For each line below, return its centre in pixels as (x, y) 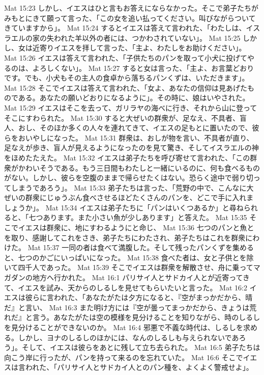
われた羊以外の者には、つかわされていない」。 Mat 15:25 (147, 37)
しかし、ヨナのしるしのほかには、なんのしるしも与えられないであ (128, 337)
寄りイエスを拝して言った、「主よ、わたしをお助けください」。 (143, 48)
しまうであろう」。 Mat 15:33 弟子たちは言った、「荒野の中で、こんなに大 (132, 187)
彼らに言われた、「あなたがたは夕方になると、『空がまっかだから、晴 (139, 297)
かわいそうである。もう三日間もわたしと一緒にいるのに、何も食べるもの (139, 167)
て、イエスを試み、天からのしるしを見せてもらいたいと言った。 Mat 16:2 (126, 287)
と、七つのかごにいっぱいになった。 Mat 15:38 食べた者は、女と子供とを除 (129, 257)
